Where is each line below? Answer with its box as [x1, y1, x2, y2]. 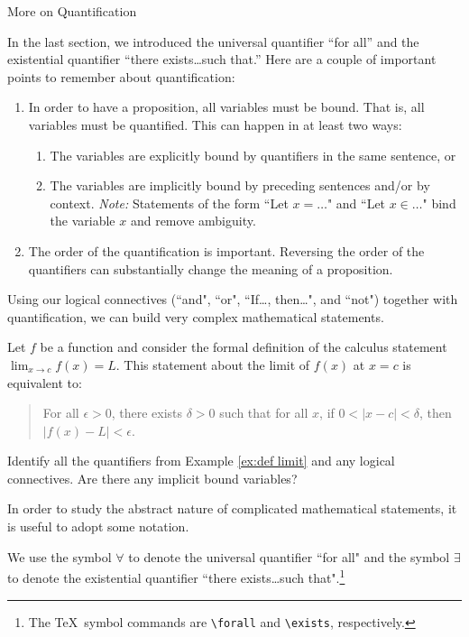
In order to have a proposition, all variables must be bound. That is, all [28, 97, 425, 116]
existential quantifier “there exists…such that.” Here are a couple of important [7, 50, 437, 69]
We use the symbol [7, 547, 112, 566]
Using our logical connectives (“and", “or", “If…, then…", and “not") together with [7, 290, 458, 309]
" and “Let [326, 193, 386, 212]
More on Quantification [7, 2, 137, 20]
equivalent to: [7, 373, 82, 392]
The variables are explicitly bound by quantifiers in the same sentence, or [50, 145, 456, 164]
